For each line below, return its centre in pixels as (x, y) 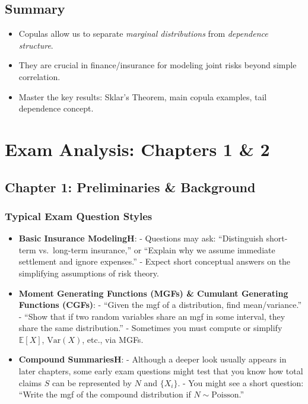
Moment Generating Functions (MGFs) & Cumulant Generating (153, 293)
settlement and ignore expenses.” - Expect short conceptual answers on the (155, 261)
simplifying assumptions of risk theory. (89, 273)
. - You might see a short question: (241, 382)
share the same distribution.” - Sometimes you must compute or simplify (150, 328)
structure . (36, 45)
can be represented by (92, 382)
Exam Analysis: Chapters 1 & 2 (137, 149)
